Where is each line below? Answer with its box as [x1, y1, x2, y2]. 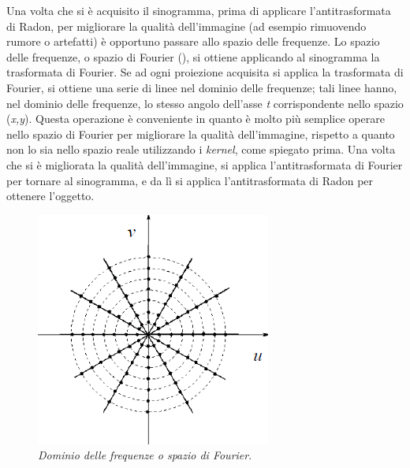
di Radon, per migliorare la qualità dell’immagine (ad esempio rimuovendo [6, 17, 367, 34]
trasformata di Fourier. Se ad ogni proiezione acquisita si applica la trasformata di [6, 64, 404, 80]
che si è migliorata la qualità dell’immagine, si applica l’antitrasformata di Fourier [6, 156, 403, 173]
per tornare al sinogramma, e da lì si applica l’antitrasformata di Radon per [6, 172, 374, 188]
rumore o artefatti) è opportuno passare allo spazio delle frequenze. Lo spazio [6, 33, 380, 50]
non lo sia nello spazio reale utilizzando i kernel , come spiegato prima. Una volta [6, 141, 396, 158]
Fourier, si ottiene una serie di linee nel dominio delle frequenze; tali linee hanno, [6, 79, 397, 95]
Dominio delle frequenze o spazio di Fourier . [38, 447, 252, 463]
